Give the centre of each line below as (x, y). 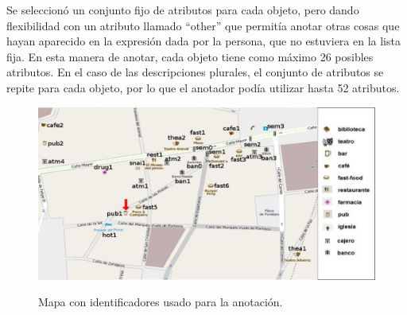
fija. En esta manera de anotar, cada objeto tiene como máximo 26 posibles (190, 56)
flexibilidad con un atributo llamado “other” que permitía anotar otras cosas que (203, 25)
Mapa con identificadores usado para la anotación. (161, 302)
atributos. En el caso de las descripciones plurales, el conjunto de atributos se (195, 72)
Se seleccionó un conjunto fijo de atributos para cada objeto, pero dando (183, 10)
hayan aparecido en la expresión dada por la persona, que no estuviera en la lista (203, 41)
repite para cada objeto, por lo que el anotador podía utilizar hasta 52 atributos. (203, 87)
